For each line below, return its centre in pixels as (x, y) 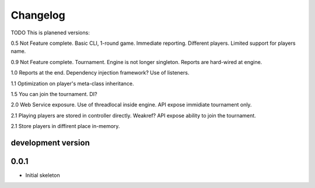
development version (50, 143)
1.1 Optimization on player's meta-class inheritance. (72, 83)
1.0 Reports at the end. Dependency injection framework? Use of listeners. (100, 73)
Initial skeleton (43, 175)
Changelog (38, 15)
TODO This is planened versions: (50, 33)
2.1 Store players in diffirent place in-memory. (65, 126)
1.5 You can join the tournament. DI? (54, 94)
